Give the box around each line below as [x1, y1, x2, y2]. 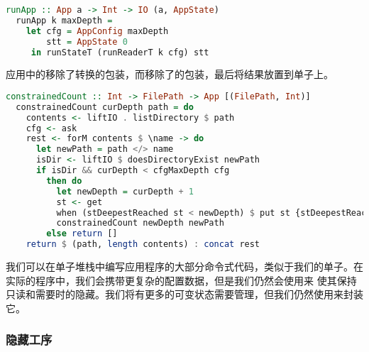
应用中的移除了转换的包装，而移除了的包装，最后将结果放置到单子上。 [6, 67, 334, 82]
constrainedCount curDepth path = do [16, 101, 194, 112]
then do [46, 175, 82, 186]
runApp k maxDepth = [16, 15, 113, 26]
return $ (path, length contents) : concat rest [26, 239, 260, 250]
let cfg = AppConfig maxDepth [26, 26, 169, 36]
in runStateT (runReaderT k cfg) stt [31, 47, 209, 57]
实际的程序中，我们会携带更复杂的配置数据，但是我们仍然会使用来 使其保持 [6, 273, 357, 287]
